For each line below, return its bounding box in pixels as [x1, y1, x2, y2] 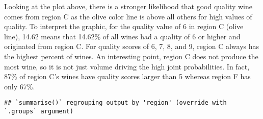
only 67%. [4, 81, 35, 91]
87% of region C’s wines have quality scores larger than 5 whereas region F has [4, 71, 251, 82]
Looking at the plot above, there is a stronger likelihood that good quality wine [4, 1, 253, 11]
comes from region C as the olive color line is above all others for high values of [4, 11, 252, 21]
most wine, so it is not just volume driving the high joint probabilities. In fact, [4, 61, 250, 72]
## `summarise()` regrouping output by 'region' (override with [4, 99, 227, 107]
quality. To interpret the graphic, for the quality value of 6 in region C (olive [4, 21, 244, 32]
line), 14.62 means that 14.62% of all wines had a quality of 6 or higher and [4, 31, 241, 41]
